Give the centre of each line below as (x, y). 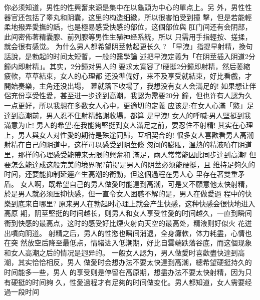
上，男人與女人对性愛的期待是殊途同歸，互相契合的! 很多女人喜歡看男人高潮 (129, 134)
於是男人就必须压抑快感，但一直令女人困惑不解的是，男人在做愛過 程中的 (124, 194)
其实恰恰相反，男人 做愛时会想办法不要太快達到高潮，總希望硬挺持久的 (135, 262)
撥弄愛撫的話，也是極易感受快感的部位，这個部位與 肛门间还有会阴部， (135, 27)
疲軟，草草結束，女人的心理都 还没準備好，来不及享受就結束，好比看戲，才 (128, 76)
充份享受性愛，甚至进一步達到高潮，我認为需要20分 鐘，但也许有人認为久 (131, 95)
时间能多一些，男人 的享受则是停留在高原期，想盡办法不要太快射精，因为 (124, 272)
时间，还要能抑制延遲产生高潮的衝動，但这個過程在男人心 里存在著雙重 (121, 174)
